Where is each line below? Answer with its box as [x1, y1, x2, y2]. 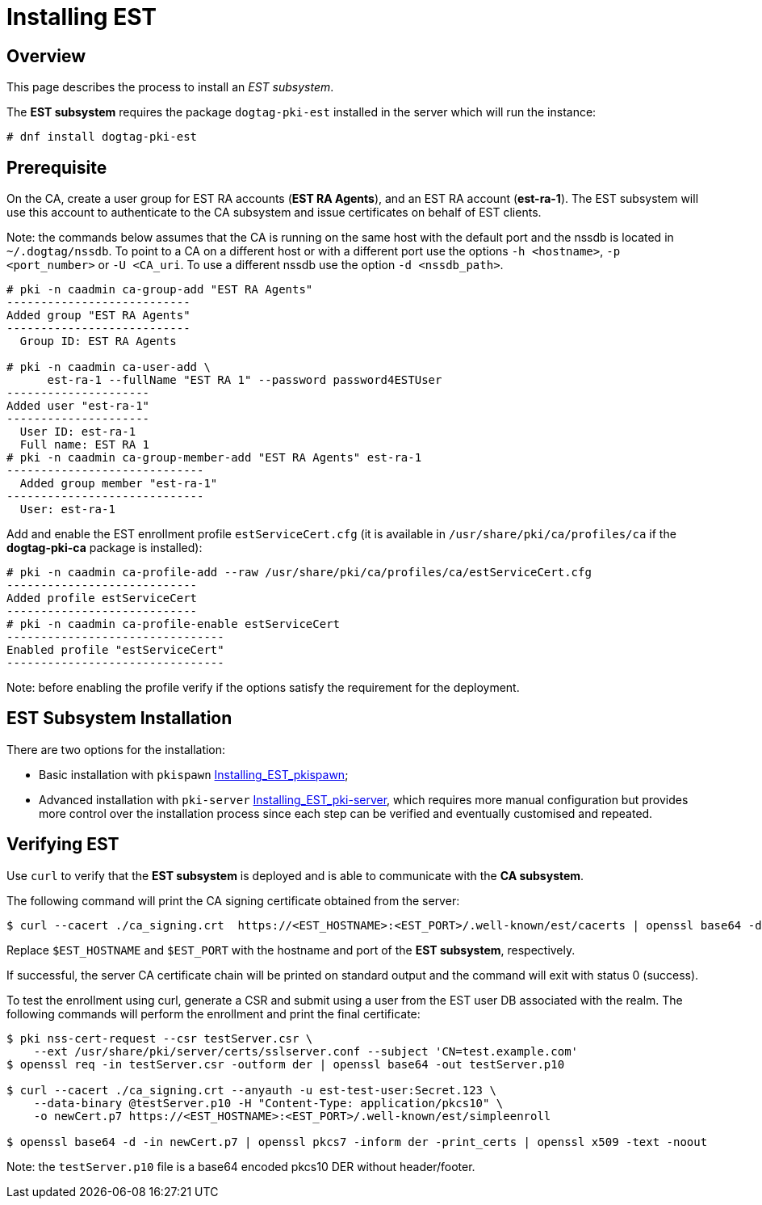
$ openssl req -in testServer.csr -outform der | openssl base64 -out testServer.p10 [6, 1057, 565, 1071]
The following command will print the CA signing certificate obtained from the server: [6, 893, 460, 908]
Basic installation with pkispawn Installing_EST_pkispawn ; [39, 767, 349, 782]
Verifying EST [6, 834, 119, 855]
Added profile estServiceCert [6, 592, 198, 605]
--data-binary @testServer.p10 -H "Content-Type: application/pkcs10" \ [33, 1096, 504, 1110]
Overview [6, 45, 86, 66]
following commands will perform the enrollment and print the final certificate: [6, 1006, 421, 1021]
